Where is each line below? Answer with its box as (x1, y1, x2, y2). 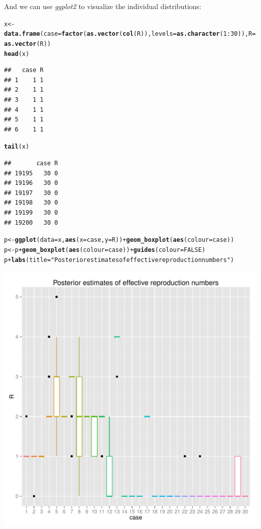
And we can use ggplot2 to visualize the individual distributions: (4, 1, 201, 11)
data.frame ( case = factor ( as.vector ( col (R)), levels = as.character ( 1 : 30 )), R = (4, 30, 256, 38)
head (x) (4, 50, 30, 57)
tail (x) (4, 143, 30, 151)
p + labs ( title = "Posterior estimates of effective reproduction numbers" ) (4, 256, 234, 263)
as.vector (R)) (4, 40, 51, 47)
